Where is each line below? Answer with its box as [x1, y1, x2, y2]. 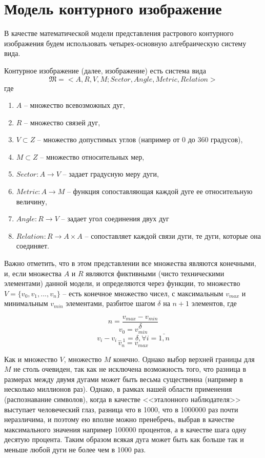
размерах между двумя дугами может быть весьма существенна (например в [4, 373, 243, 384]
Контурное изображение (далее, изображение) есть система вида [4, 65, 206, 75]
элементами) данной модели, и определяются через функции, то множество [4, 278, 240, 289]
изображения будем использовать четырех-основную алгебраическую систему [4, 37, 247, 48]
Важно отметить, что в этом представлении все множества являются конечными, [4, 258, 256, 269]
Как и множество [4, 353, 57, 364]
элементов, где [191, 298, 237, 309]
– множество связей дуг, [24, 117, 100, 127]
